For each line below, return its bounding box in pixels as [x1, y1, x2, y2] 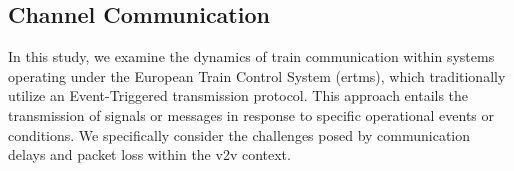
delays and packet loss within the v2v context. [8, 144, 291, 165]
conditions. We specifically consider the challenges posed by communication [8, 124, 471, 145]
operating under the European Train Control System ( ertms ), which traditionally [8, 65, 506, 86]
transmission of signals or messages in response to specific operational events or [8, 104, 495, 125]
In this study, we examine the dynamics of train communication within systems [8, 46, 495, 67]
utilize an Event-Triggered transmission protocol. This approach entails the [8, 85, 469, 106]
